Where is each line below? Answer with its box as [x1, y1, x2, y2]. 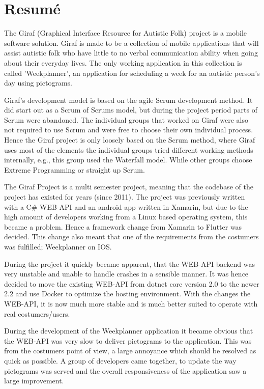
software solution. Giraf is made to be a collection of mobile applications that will [4, 37, 259, 48]
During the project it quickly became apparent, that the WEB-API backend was [4, 258, 255, 269]
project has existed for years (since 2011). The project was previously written [4, 191, 245, 202]
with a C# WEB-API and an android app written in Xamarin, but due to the [4, 201, 248, 212]
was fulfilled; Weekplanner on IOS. [4, 241, 112, 252]
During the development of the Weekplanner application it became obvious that [4, 325, 253, 336]
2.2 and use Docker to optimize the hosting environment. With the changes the [4, 288, 251, 299]
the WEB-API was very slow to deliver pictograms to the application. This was [4, 335, 252, 346]
